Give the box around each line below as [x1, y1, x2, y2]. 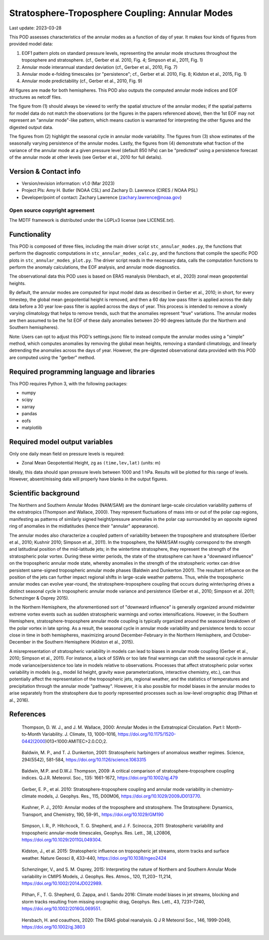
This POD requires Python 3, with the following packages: [9, 380, 128, 386]
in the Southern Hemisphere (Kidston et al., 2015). [31, 639, 134, 645]
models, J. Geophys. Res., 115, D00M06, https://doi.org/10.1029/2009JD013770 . [37, 793, 202, 799]
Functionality [9, 230, 51, 239]
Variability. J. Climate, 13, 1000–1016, [42, 731, 117, 737]
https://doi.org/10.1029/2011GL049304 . [21, 837, 102, 843]
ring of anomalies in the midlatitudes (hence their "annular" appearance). [9, 523, 159, 529]
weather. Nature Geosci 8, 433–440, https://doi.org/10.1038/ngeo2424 [21, 855, 167, 861]
